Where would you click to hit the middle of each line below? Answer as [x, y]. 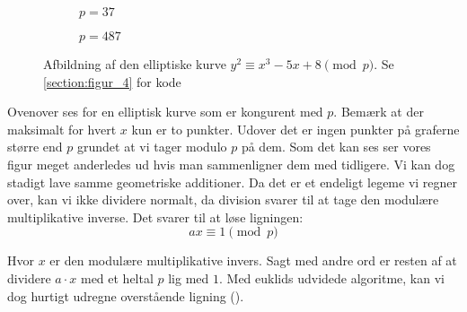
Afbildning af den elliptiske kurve [135, 64]
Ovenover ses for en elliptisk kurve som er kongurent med [165, 112]
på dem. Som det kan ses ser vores [336, 147]
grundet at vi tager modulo [152, 147]
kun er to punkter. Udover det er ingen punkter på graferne [295, 129]
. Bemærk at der [379, 112]
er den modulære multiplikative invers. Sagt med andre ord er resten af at [253, 260]
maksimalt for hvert [62, 129]
